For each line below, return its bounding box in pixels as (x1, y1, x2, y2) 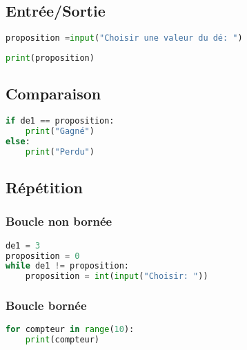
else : (6, 136, 30, 146)
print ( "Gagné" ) (25, 126, 95, 137)
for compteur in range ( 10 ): (6, 324, 135, 335)
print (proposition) (6, 53, 95, 64)
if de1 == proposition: (6, 116, 115, 126)
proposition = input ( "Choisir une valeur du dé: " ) (6, 33, 243, 43)
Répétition (6, 177, 83, 198)
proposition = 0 (6, 251, 80, 261)
